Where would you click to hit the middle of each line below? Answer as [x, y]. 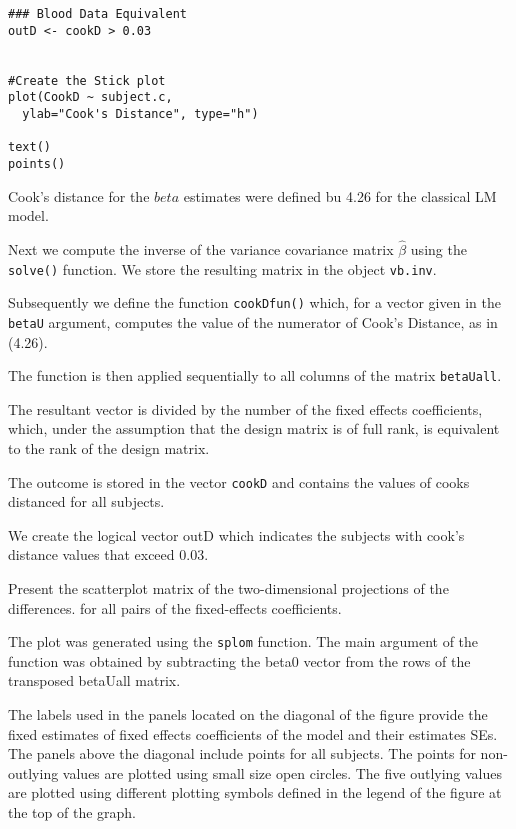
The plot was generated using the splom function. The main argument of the [243, 641]
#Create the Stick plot [87, 80]
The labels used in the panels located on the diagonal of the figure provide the [248, 714]
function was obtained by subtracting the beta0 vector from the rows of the [239, 660]
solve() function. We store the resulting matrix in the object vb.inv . [222, 268]
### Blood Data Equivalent [97, 14]
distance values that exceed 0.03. [108, 554]
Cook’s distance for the [79, 195]
